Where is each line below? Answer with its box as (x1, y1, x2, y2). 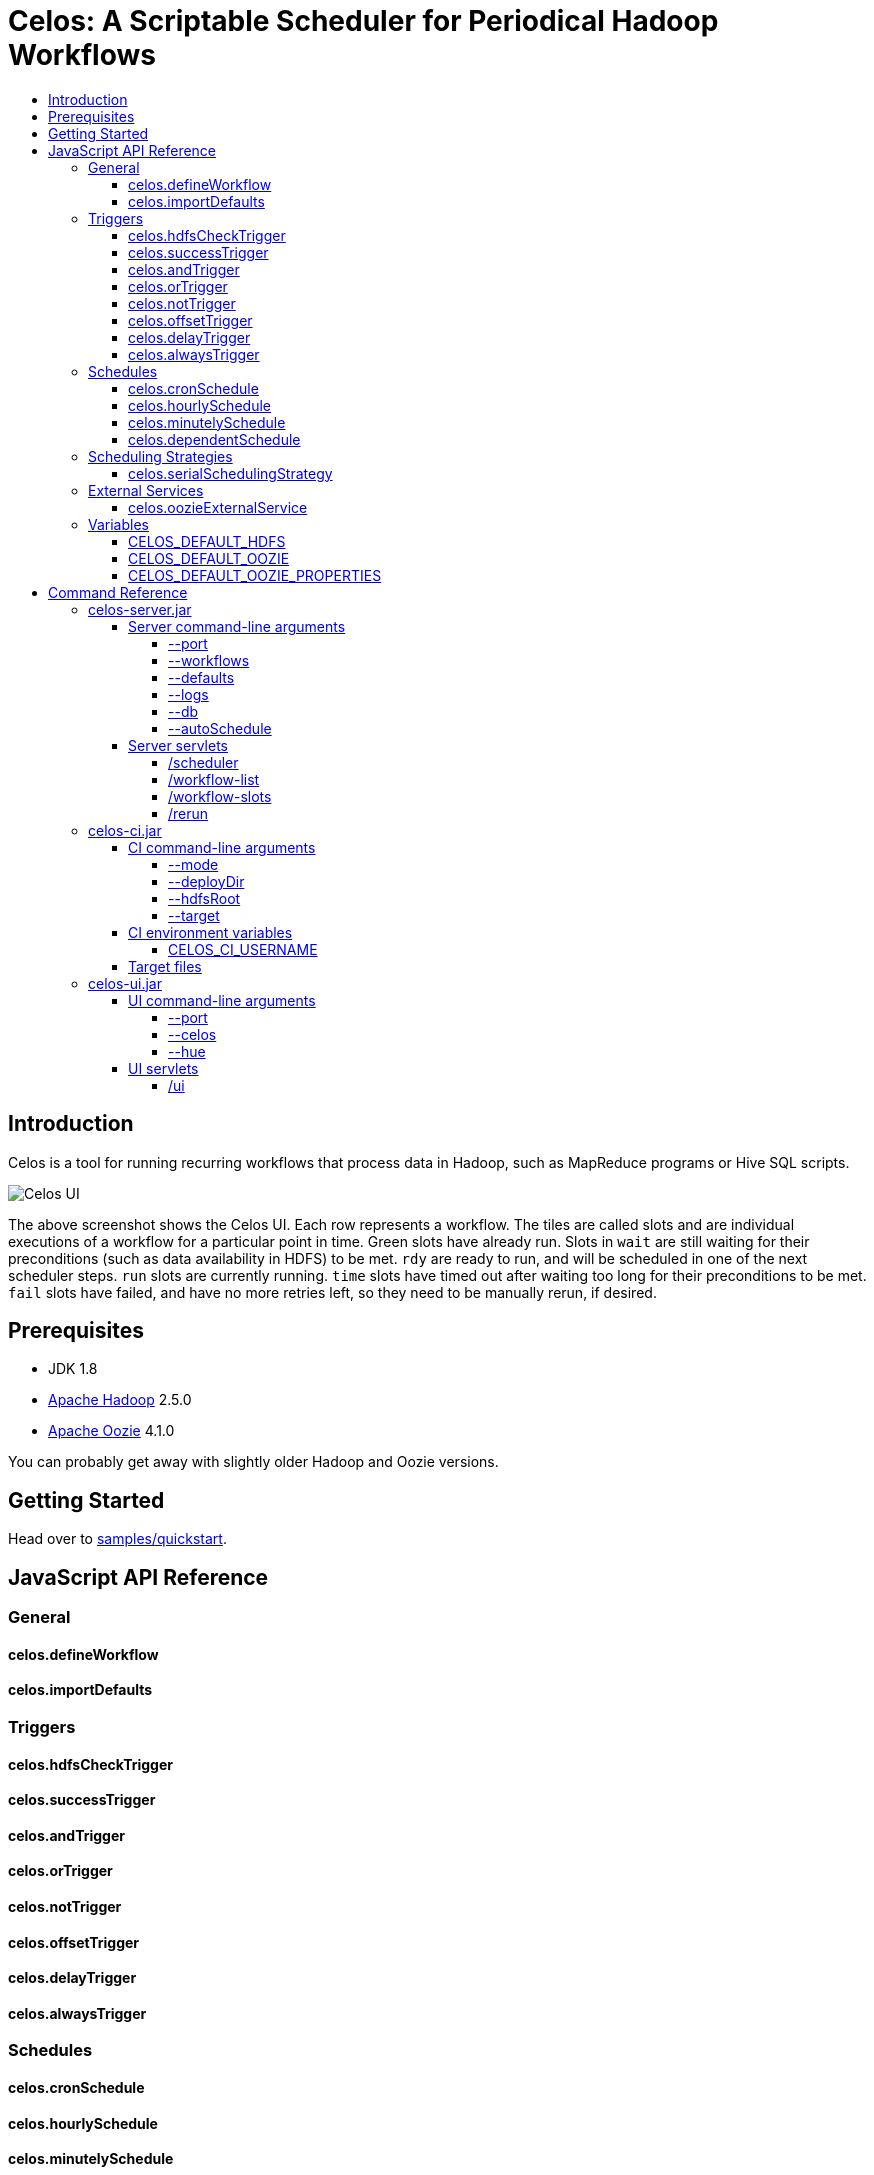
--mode (168, 855, 219, 873)
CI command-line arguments (128, 838, 316, 856)
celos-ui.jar (88, 974, 162, 992)
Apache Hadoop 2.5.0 (48, 1391, 192, 1409)
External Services (88, 481, 204, 499)
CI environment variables (128, 923, 293, 941)
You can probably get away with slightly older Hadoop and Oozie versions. (8, 1453, 499, 1471)
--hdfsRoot (168, 889, 241, 907)
